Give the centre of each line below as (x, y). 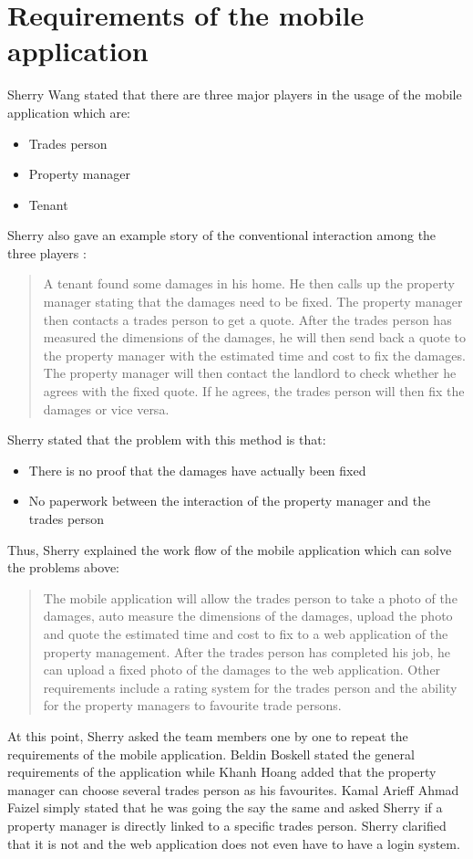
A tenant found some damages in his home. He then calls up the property (249, 283)
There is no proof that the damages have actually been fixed (197, 470)
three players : (47, 252)
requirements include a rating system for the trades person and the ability (250, 687)
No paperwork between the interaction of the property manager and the (230, 501)
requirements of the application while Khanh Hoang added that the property (222, 772)
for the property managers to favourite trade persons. (192, 705)
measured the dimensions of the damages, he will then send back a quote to (254, 337)
